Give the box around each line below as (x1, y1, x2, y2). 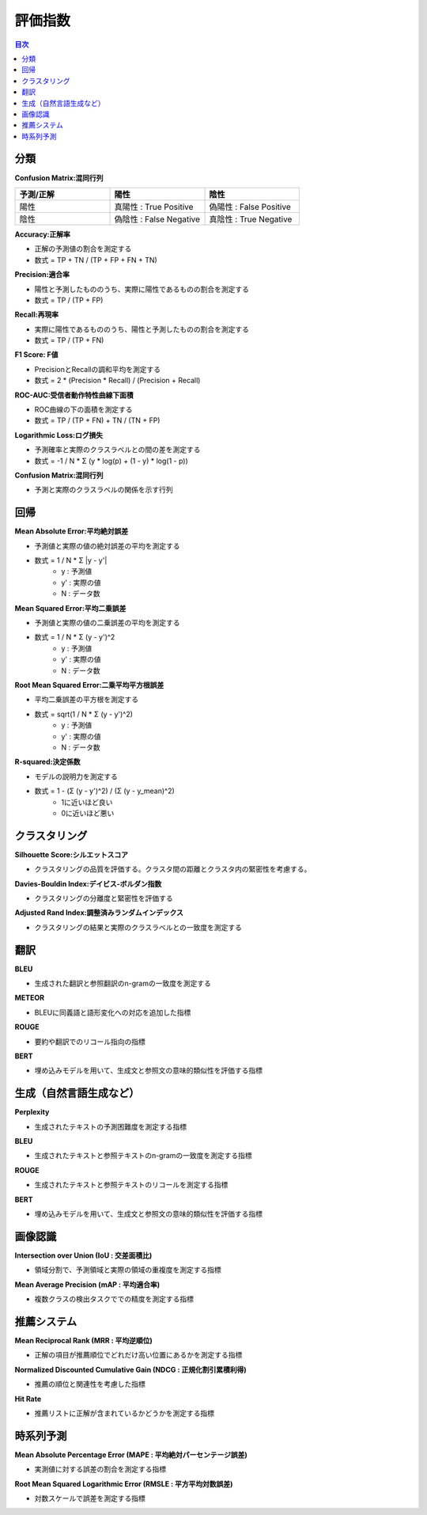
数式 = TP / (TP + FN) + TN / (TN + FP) (34, 416, 161, 425)
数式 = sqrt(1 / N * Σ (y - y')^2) (34, 709, 134, 719)
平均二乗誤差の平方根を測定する (34, 695, 138, 704)
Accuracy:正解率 (14, 230, 71, 239)
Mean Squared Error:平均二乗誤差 (14, 603, 127, 613)
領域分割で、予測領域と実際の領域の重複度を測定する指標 (34, 1265, 221, 1274)
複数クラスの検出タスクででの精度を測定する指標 (34, 1294, 194, 1304)
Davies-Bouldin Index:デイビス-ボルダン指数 (14, 879, 162, 888)
